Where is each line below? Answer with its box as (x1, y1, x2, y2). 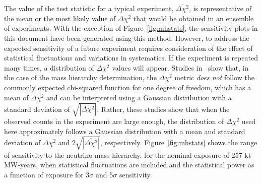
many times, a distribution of (4, 62, 94, 73)
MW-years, (4, 159, 38, 170)
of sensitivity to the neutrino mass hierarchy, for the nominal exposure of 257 (4, 149, 242, 160)
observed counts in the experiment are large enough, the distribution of (4, 116, 224, 127)
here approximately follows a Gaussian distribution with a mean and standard (4, 126, 245, 136)
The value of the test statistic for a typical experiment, (4, 3, 174, 14)
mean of (4, 92, 29, 102)
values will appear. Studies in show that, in (112, 62, 249, 73)
